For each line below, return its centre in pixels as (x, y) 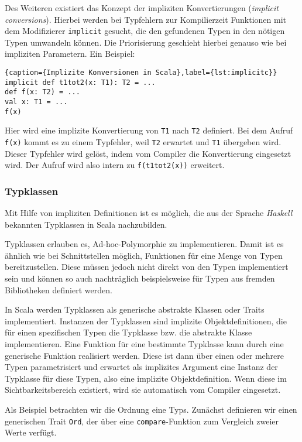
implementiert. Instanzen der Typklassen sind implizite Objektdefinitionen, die (146, 321)
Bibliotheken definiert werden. (59, 289)
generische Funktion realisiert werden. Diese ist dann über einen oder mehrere (145, 355)
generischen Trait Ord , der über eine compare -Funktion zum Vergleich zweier (142, 421)
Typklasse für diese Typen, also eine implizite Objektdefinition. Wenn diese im (146, 378)
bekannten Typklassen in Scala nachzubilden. (86, 224)
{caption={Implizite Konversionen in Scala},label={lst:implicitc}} (141, 73)
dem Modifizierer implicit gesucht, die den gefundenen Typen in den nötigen (145, 31)
